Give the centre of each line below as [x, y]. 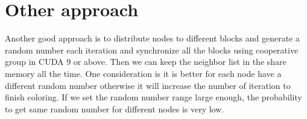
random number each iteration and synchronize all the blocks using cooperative [152, 50]
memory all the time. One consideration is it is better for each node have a [143, 73]
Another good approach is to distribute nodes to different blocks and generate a [152, 38]
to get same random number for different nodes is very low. [115, 108]
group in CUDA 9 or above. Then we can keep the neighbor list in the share [146, 62]
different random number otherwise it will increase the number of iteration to [148, 85]
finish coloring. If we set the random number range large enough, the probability [153, 97]
